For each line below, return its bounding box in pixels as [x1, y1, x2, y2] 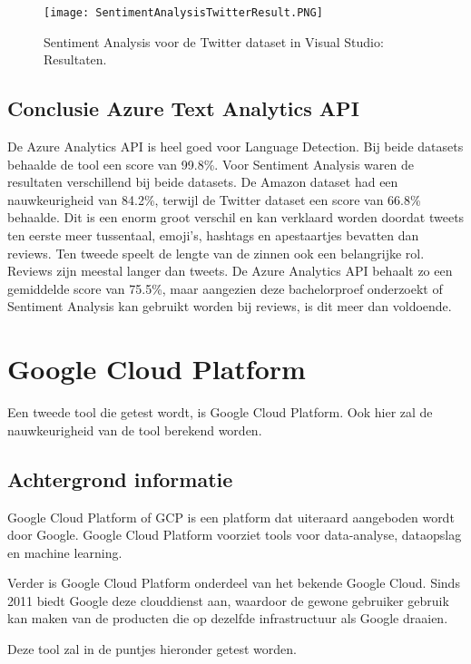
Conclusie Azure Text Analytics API [7, 94, 359, 122]
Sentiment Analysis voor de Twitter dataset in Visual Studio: [44, 32, 384, 51]
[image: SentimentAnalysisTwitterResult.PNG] [44, 6, 323, 19]
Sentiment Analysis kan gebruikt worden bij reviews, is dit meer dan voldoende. [7, 297, 452, 316]
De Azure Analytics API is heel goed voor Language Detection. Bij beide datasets [7, 137, 464, 156]
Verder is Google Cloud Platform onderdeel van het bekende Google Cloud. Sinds [7, 573, 460, 592]
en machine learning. [7, 542, 123, 561]
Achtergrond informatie [7, 464, 233, 493]
